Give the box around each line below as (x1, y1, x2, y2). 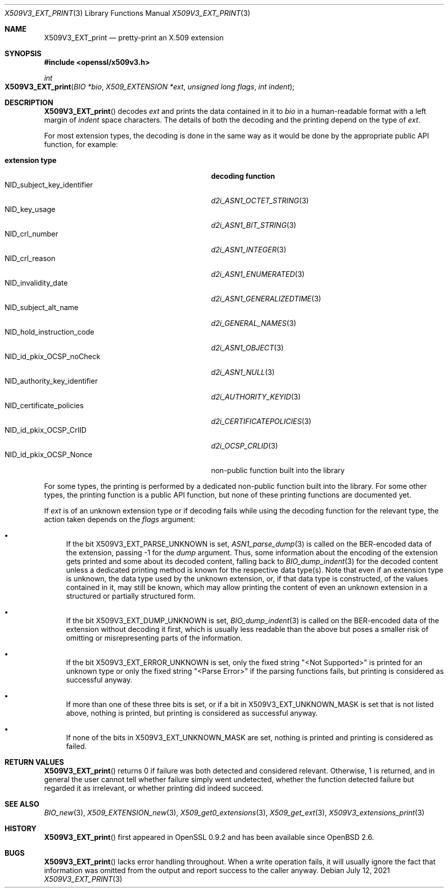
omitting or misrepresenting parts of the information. (66, 633, 243, 642)
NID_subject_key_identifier (5, 180, 93, 189)
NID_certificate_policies (5, 401, 84, 410)
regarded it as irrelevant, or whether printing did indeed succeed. (44, 784, 264, 792)
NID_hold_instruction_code (5, 327, 95, 336)
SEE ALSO (5, 800, 39, 808)
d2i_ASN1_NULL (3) (211, 368, 275, 377)
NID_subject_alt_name (5, 303, 79, 312)
